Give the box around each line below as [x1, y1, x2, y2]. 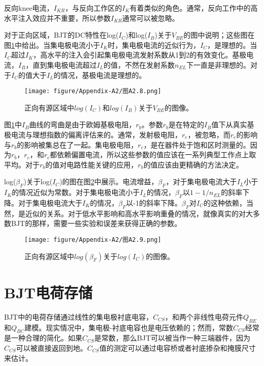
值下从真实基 [211, 119, 254, 130]
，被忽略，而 [187, 129, 230, 139]
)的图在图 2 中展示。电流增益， [59, 176, 158, 187]
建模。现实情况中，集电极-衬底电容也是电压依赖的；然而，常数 [24, 322, 233, 332]
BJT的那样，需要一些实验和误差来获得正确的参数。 [11, 218, 182, 229]
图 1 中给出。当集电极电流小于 [4, 39, 100, 50]
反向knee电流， [4, 3, 54, 13]
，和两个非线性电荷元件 [165, 311, 244, 322]
